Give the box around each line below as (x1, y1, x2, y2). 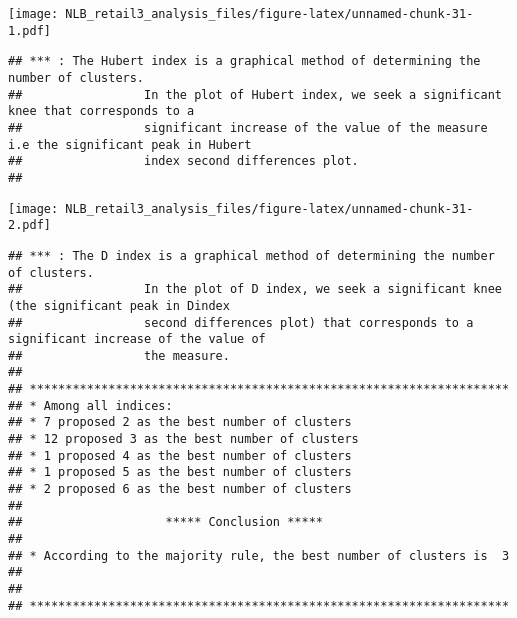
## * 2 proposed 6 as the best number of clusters (8, 482, 352, 497)
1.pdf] (8, 23, 51, 38)
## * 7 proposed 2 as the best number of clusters (8, 415, 352, 430)
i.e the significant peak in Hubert (8, 137, 252, 152)
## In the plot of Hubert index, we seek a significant (8, 87, 502, 102)
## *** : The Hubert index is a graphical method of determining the (8, 54, 481, 69)
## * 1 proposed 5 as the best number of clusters (8, 465, 352, 480)
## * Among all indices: (8, 398, 173, 413)
